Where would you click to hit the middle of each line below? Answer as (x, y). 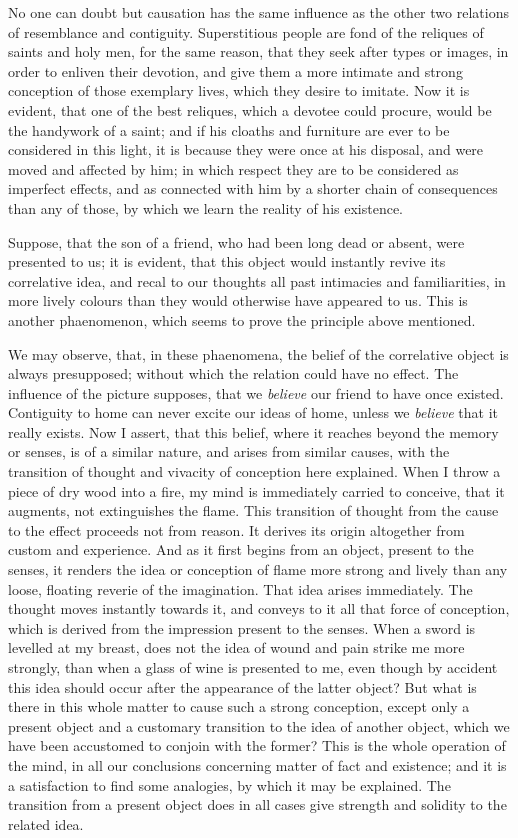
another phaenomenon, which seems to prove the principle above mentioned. (242, 319)
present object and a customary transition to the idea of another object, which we (259, 725)
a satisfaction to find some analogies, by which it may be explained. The (229, 784)
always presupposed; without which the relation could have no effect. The (233, 373)
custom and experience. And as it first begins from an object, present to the (241, 549)
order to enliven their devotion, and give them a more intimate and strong (235, 70)
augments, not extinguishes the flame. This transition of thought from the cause (253, 510)
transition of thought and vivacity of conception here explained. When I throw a (254, 471)
